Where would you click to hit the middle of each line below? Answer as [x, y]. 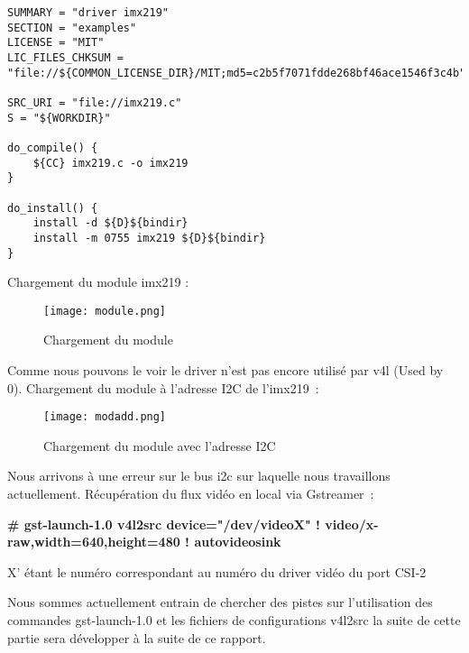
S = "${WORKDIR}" [59, 118]
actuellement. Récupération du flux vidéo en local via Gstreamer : [191, 494]
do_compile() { [53, 147]
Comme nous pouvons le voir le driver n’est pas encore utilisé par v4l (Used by [225, 370]
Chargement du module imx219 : [98, 282]
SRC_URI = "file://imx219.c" [95, 102]
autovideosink [238, 542]
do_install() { [53, 208]
